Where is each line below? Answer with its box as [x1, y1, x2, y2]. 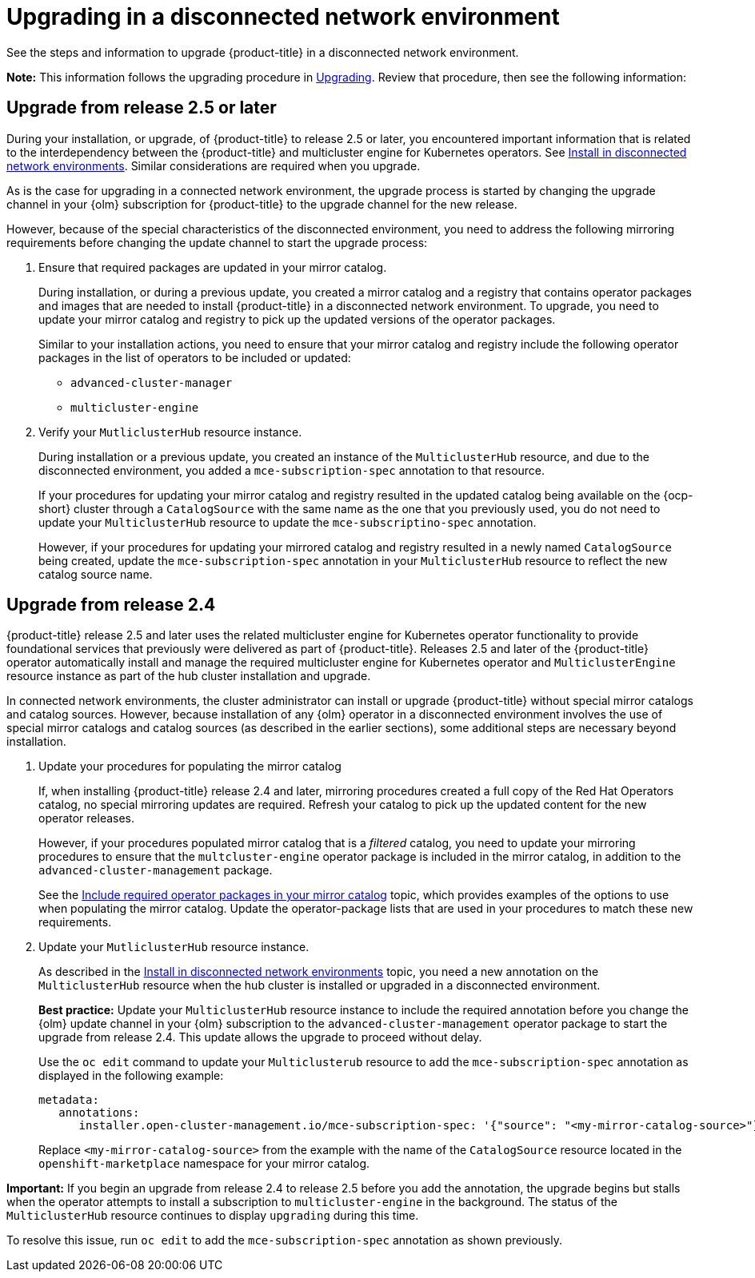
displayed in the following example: [38, 1069, 224, 1083]
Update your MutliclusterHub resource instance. [38, 940, 310, 954]
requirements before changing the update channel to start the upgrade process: [6, 235, 428, 249]
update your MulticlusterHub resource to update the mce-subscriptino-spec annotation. [38, 515, 537, 529]
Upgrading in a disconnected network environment [6, 3, 560, 30]
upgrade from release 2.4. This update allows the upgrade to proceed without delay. [38, 1030, 482, 1045]
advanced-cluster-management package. [38, 863, 273, 878]
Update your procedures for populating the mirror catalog [38, 759, 342, 774]
